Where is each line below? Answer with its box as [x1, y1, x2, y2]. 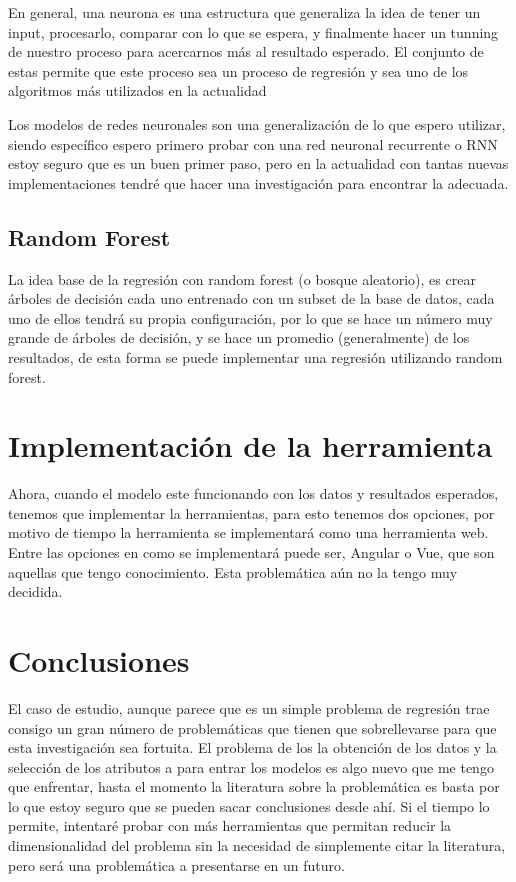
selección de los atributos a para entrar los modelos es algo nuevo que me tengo [8, 756, 494, 777]
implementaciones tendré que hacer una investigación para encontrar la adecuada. [8, 172, 509, 193]
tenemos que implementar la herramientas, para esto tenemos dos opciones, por [8, 502, 495, 523]
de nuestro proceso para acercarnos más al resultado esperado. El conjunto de [8, 41, 484, 62]
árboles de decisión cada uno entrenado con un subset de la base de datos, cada [8, 288, 495, 309]
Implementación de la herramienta [8, 425, 493, 466]
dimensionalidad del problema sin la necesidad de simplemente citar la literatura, [8, 835, 506, 856]
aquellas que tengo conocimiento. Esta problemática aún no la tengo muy [8, 561, 458, 582]
